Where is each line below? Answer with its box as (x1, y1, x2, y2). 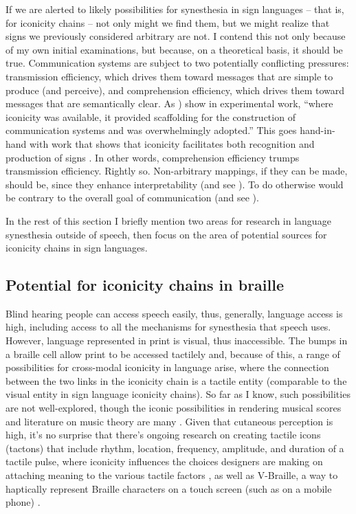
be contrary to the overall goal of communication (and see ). (5, 190, 259, 205)
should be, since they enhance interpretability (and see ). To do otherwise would (5, 177, 344, 191)
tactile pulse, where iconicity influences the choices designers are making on (5, 454, 323, 469)
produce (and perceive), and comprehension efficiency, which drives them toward (5, 82, 345, 97)
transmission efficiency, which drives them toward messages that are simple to (5, 69, 333, 83)
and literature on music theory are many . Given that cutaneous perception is (5, 414, 333, 428)
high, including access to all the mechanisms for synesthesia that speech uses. (5, 320, 331, 334)
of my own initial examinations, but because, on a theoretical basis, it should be (5, 42, 343, 56)
